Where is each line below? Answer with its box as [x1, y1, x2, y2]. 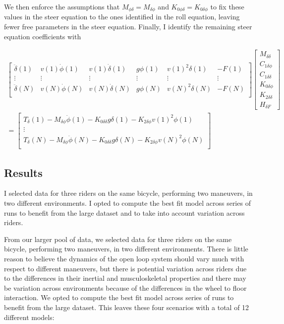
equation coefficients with [4, 31, 81, 41]
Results [4, 164, 43, 180]
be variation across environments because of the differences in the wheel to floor [4, 282, 247, 293]
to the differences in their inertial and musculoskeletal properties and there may [4, 273, 246, 283]
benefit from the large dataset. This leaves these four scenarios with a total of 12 [4, 302, 249, 312]
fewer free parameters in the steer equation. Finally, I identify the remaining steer [4, 21, 252, 32]
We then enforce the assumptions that [4, 1, 120, 11]
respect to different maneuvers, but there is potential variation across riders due [4, 263, 247, 273]
